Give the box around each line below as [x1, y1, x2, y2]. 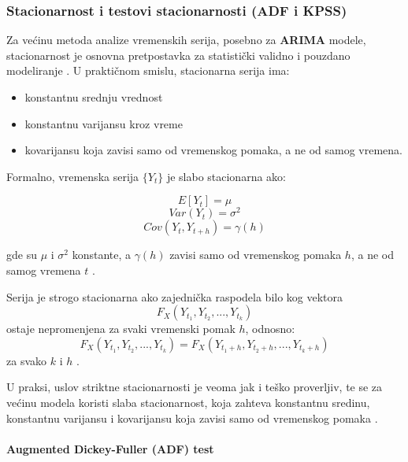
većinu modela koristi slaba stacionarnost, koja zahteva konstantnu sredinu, [6, 394, 370, 411]
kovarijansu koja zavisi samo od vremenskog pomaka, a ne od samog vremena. [24, 142, 402, 158]
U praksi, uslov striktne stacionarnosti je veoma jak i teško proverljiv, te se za [6, 379, 383, 395]
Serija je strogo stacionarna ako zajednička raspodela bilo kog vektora [6, 288, 343, 305]
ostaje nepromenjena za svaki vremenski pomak [6, 320, 236, 337]
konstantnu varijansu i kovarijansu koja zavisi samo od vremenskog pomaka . [6, 409, 378, 426]
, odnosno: [245, 320, 295, 337]
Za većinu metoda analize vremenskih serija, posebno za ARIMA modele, [6, 31, 366, 48]
